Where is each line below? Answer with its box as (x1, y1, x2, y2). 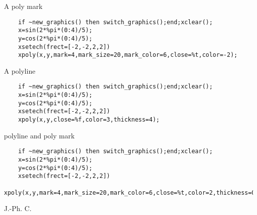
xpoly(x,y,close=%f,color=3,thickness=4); (18, 116, 160, 124)
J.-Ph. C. (4, 203, 32, 214)
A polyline (4, 65, 36, 76)
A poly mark (4, 1, 43, 11)
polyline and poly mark (4, 130, 75, 140)
